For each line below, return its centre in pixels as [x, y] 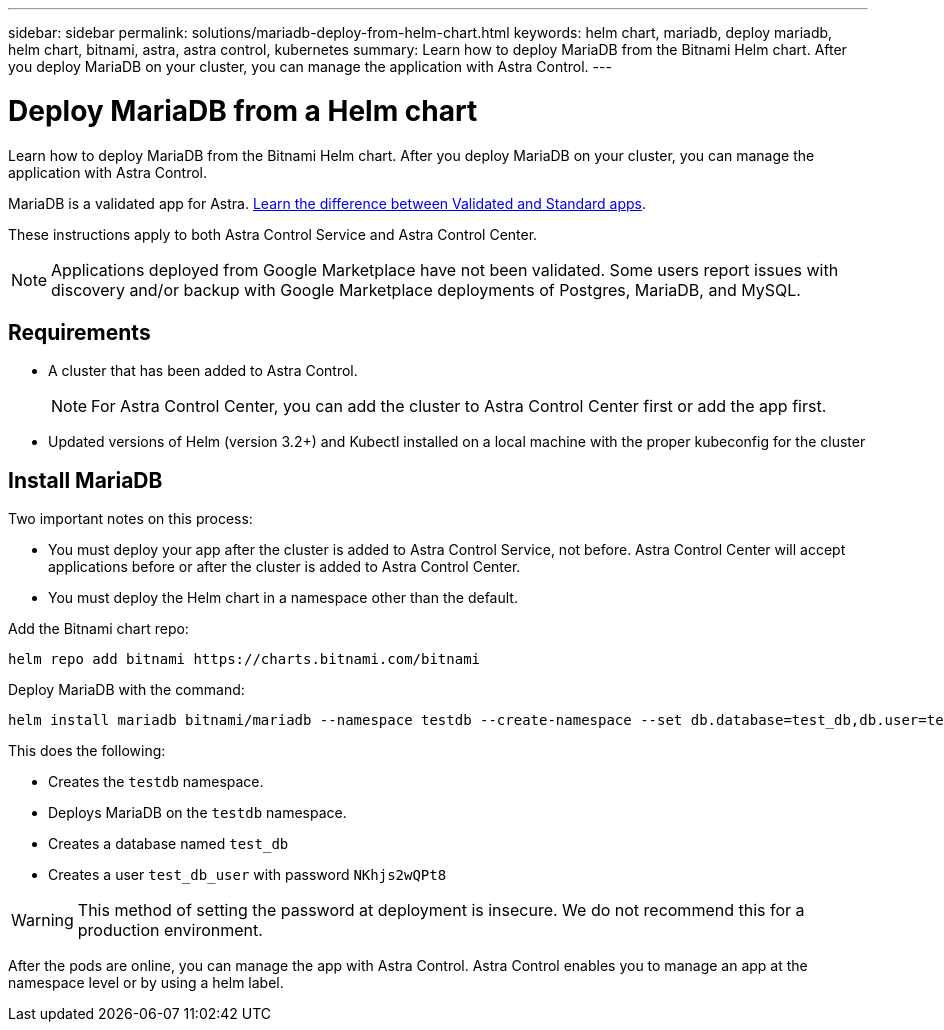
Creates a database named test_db [168, 844]
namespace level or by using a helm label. [146, 983]
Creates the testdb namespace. [156, 782]
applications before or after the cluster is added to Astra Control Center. [284, 567]
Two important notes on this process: [130, 519]
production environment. [170, 930]
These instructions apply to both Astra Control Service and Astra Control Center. [273, 234]
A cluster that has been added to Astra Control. [203, 371]
